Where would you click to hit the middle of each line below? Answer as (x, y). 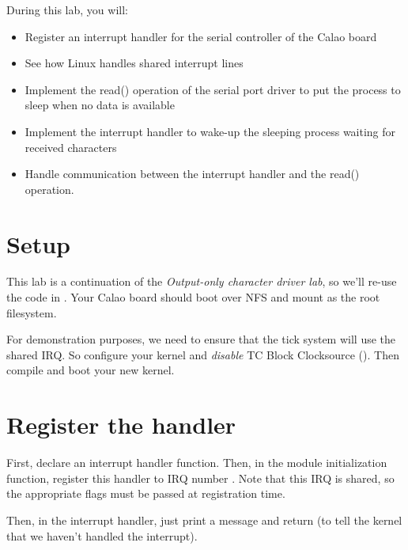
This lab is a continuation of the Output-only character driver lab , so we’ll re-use (202, 281)
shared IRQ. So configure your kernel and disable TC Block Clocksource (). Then (203, 354)
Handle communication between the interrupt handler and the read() (192, 174)
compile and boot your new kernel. (91, 370)
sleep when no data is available (100, 105)
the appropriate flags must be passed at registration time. (146, 493)
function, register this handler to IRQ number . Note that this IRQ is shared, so (200, 478)
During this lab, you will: (67, 9)
